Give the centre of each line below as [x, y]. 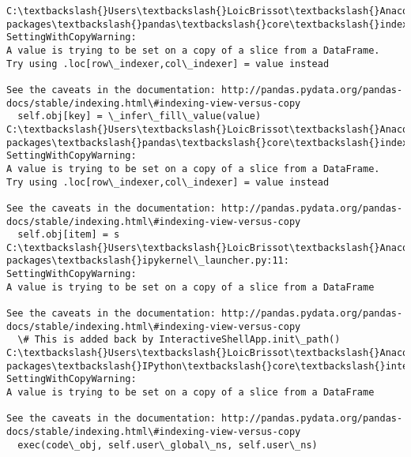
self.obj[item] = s [69, 235]
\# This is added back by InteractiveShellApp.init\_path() [179, 340]
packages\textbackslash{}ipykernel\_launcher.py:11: [148, 261]
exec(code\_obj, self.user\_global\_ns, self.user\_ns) [168, 445]
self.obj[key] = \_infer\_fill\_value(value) [140, 116]
